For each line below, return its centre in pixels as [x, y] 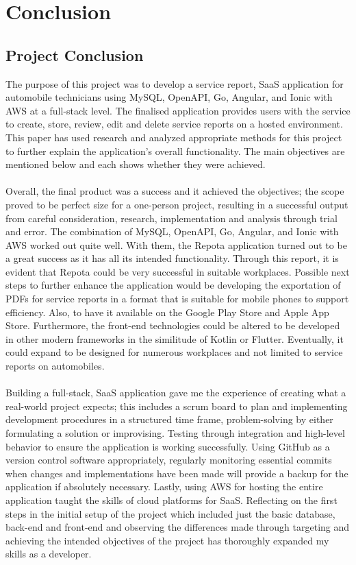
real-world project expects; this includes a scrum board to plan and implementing [177, 406]
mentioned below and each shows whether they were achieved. [136, 164]
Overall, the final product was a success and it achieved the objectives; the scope [175, 191]
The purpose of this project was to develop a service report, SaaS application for [175, 83]
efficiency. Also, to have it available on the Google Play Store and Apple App [167, 312]
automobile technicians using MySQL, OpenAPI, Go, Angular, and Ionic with [169, 97]
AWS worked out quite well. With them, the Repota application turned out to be [176, 244]
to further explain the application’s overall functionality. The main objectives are [175, 151]
